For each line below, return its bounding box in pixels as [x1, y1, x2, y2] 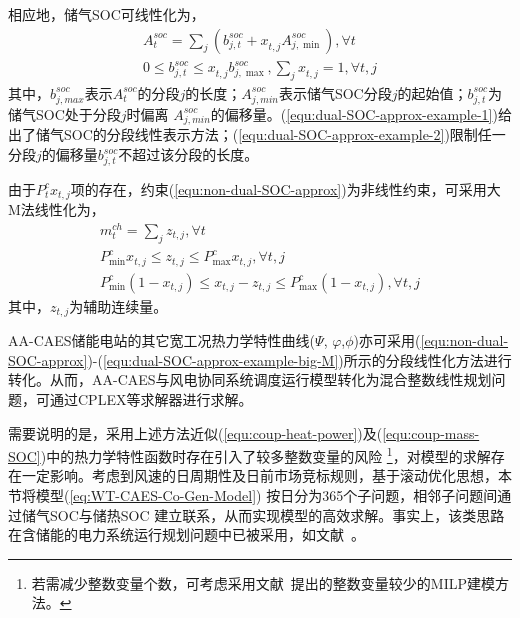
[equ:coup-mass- [382, 422, 480, 443]
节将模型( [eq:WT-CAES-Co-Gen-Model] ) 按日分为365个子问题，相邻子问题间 [8, 484, 498, 505]
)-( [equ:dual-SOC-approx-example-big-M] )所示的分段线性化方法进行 [87, 349, 512, 370]
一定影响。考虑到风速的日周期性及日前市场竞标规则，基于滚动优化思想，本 [21, 465, 512, 486]
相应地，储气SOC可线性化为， [8, 4, 205, 24]
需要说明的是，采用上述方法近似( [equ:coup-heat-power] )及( [8, 422, 383, 443]
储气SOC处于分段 [8, 103, 121, 124]
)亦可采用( [353, 330, 421, 351]
